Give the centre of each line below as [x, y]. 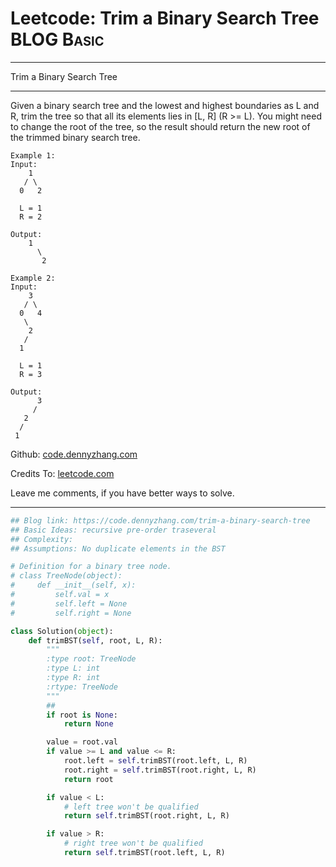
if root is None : [82, 715]
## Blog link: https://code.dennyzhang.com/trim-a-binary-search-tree [160, 520]
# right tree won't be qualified [133, 843]
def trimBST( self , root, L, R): [95, 640]
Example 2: [33, 278]
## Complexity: [42, 539]
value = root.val [82, 742]
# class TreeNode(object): [66, 576]
